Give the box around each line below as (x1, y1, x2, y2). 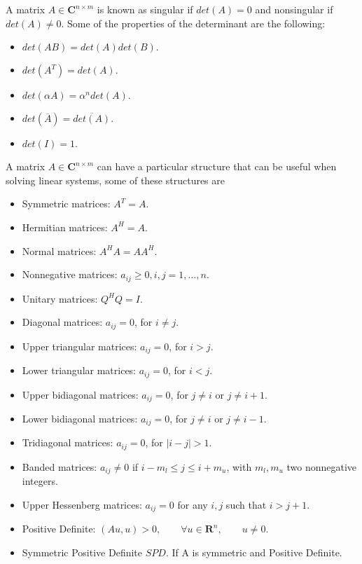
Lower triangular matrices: (22, 363, 137, 378)
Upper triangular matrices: (22, 338, 137, 353)
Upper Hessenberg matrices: (22, 497, 142, 511)
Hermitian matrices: (22, 219, 108, 234)
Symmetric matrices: (22, 196, 111, 211)
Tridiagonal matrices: (22, 435, 113, 450)
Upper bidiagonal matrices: (22, 387, 139, 401)
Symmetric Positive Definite (22, 545, 143, 560)
